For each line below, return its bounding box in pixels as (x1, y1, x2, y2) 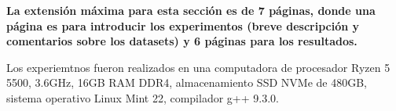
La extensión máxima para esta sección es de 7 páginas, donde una (6, 2, 376, 18)
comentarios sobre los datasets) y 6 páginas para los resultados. (6, 33, 357, 49)
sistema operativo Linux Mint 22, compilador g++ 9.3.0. (6, 89, 279, 106)
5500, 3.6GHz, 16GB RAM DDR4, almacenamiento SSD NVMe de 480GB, (6, 74, 367, 91)
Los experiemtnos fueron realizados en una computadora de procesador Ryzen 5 (6, 59, 390, 75)
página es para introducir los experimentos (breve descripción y (6, 17, 360, 34)
